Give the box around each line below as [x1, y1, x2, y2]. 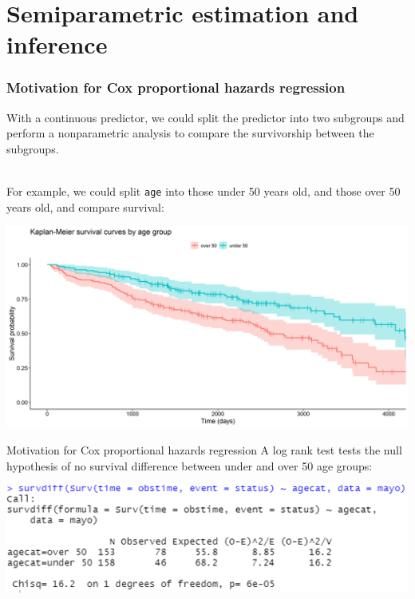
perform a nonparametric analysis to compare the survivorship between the [6, 125, 374, 141]
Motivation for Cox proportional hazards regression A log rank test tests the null [6, 442, 402, 458]
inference [6, 28, 108, 61]
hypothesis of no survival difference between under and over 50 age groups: [6, 457, 373, 474]
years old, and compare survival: [6, 198, 164, 215]
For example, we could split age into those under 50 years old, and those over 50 [6, 183, 401, 200]
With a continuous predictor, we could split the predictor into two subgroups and [6, 109, 405, 125]
